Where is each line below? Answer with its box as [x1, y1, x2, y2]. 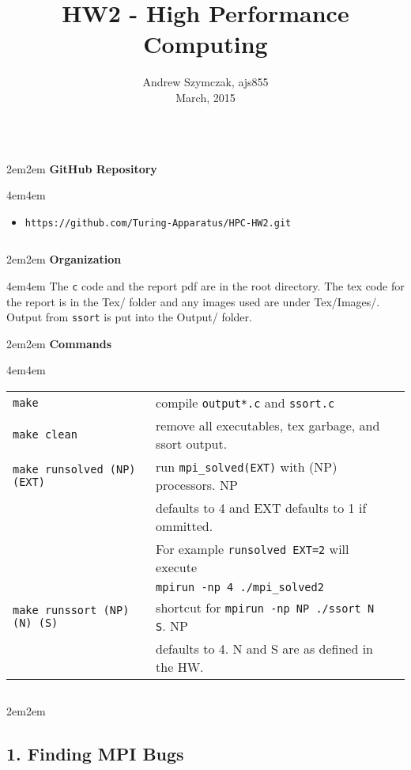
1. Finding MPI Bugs [6, 742, 184, 766]
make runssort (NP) [13, 604, 130, 617]
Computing [143, 28, 268, 60]
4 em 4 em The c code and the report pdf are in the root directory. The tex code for [6, 277, 405, 294]
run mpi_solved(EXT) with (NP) [156, 457, 337, 476]
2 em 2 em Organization [6, 251, 122, 267]
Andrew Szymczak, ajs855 [142, 74, 269, 90]
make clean [13, 428, 77, 442]
